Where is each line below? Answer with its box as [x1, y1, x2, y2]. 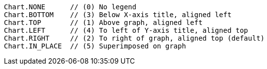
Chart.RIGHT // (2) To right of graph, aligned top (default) [4, 34, 265, 42]
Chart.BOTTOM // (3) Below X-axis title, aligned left [4, 11, 232, 19]
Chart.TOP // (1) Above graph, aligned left [4, 19, 203, 26]
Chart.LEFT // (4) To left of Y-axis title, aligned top [4, 26, 248, 34]
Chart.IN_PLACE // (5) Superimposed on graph [4, 42, 186, 50]
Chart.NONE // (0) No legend [4, 3, 136, 11]
